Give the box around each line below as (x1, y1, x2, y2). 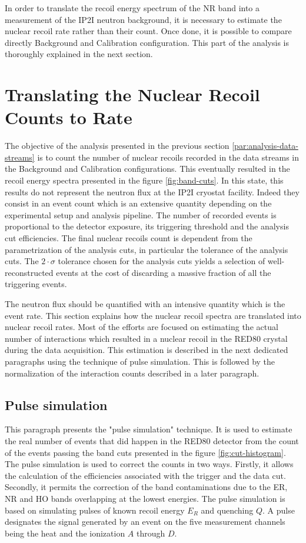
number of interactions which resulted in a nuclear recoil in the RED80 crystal (5, 332, 288, 344)
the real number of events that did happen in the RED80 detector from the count (5, 434, 299, 447)
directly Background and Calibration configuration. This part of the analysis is (5, 36, 289, 48)
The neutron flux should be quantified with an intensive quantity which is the (5, 298, 285, 309)
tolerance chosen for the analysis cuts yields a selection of (58, 255, 265, 267)
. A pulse (262, 504, 295, 516)
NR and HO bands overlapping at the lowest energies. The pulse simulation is (5, 492, 285, 504)
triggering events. (5, 278, 67, 290)
